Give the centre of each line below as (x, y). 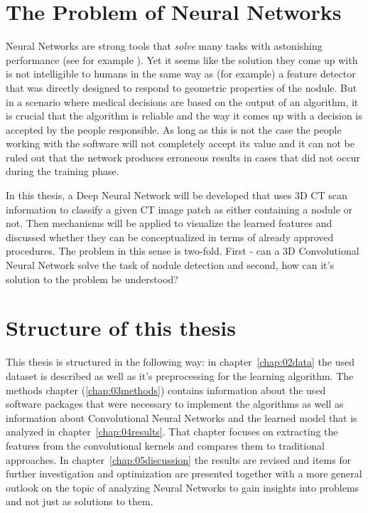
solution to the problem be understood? (92, 279)
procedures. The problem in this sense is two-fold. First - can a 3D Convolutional (183, 251)
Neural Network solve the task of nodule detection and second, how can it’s (170, 265)
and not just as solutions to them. (80, 501)
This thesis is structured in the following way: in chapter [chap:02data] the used (180, 362)
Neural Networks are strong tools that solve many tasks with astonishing (164, 46)
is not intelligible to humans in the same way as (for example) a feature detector (181, 74)
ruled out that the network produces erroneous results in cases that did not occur (183, 157)
